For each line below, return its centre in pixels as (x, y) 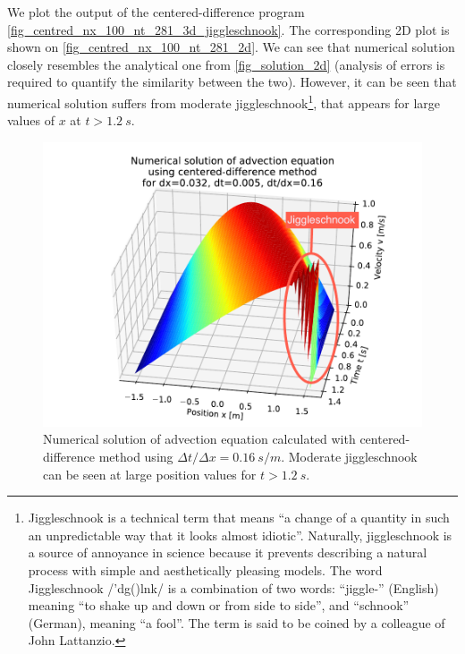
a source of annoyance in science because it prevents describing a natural (228, 552)
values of (31, 120)
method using (136, 456)
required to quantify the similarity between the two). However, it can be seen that (232, 82)
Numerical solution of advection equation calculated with (199, 439)
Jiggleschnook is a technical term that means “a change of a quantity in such (239, 518)
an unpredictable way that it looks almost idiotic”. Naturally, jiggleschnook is (240, 535)
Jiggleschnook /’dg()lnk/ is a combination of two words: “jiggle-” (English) (233, 587)
